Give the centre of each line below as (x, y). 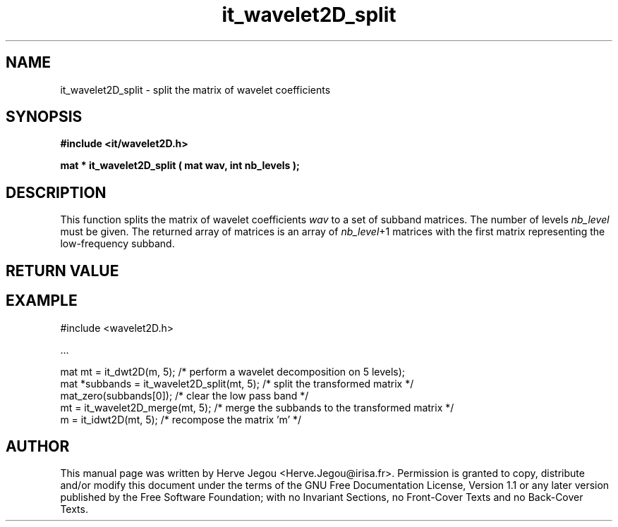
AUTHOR (38, 446)
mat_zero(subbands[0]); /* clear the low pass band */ (184, 395)
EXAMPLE (42, 301)
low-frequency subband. (117, 244)
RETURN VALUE (62, 271)
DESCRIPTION (56, 192)
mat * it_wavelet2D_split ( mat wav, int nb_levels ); (180, 166)
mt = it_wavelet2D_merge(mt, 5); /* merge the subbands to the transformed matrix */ (257, 407)
